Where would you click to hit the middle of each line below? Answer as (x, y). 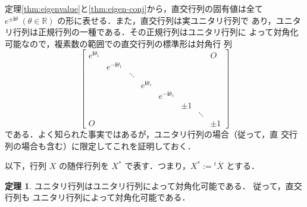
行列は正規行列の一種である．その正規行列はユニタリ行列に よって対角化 (156, 32)
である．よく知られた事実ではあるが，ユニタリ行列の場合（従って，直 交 (147, 134)
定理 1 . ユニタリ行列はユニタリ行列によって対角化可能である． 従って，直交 (153, 185)
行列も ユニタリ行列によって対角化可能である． (98, 197)
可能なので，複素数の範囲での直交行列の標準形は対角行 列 (119, 43)
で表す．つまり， (157, 166)
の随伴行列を (84, 166)
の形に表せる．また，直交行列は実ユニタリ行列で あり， (167, 20)
